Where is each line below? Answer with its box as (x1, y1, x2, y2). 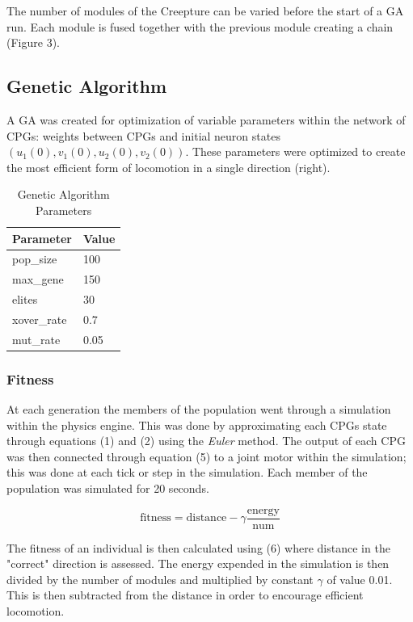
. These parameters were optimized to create (185, 143, 406, 160)
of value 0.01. (327, 570, 393, 587)
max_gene (12, 271, 64, 288)
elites (12, 291, 38, 308)
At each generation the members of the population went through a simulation (6, 401, 391, 418)
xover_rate (12, 310, 67, 327)
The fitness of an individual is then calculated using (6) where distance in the (6, 539, 390, 556)
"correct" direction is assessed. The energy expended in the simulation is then (6, 555, 390, 572)
